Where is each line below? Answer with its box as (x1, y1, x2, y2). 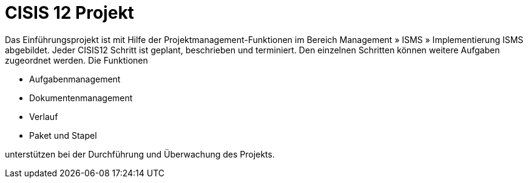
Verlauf (29, 111, 58, 122)
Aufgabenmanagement (29, 73, 121, 84)
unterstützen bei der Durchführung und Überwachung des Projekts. (5, 148, 275, 159)
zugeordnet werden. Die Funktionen (5, 55, 148, 65)
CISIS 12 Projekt (5, 2, 134, 23)
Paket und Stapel (29, 130, 97, 141)
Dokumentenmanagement (29, 92, 133, 103)
